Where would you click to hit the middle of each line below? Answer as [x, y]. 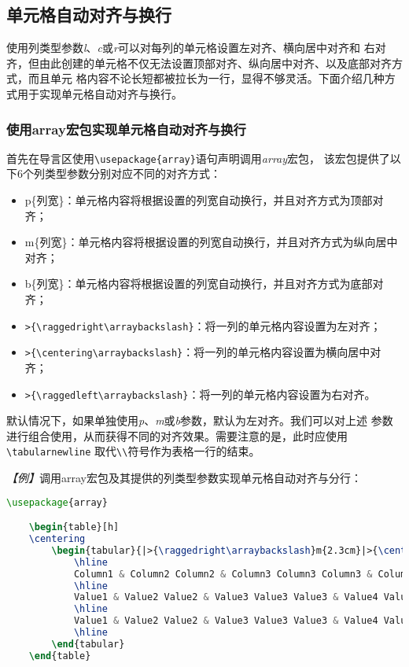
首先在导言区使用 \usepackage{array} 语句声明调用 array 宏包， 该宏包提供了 [198, 158]
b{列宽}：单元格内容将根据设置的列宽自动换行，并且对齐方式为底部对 [204, 284]
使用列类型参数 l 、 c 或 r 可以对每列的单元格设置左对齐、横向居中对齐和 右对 [196, 48]
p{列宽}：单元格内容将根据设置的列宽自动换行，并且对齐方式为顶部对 [204, 200]
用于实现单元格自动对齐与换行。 [99, 93]
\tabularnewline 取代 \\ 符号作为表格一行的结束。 [133, 451]
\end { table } [60, 656]
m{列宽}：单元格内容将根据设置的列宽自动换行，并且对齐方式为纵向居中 [211, 242]
